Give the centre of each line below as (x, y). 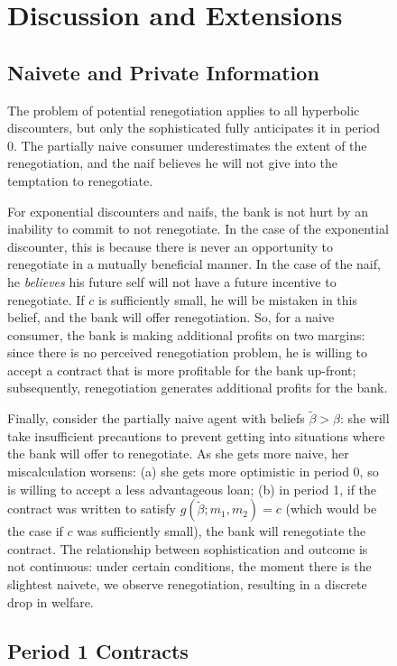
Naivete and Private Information (163, 72)
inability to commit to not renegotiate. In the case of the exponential (198, 229)
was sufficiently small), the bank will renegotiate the (222, 531)
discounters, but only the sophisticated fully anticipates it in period (194, 128)
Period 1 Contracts (98, 650)
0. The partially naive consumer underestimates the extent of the (187, 145)
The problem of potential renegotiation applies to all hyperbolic (184, 110)
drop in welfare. (51, 601)
